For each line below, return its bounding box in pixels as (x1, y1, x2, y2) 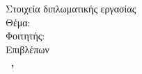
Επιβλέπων (6, 41, 49, 56)
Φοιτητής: (6, 28, 45, 43)
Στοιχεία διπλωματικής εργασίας (6, 1, 136, 15)
